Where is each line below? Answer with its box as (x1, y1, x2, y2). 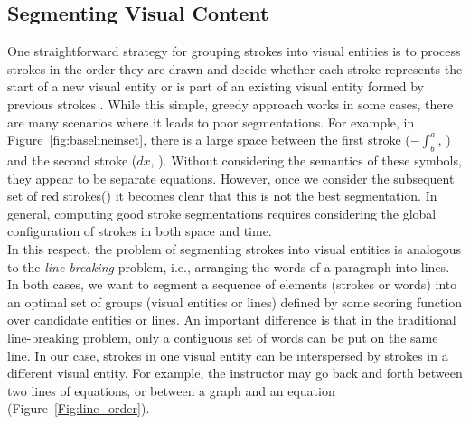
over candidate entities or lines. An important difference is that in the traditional (7, 310, 456, 329)
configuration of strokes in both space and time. (7, 221, 272, 240)
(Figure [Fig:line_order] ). (7, 399, 150, 418)
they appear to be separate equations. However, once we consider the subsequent (7, 168, 455, 187)
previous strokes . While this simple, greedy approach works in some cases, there (7, 94, 454, 113)
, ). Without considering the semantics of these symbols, (150, 150, 462, 169)
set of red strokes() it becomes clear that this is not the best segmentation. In (7, 186, 437, 205)
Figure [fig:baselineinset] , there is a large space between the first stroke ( (7, 130, 410, 149)
